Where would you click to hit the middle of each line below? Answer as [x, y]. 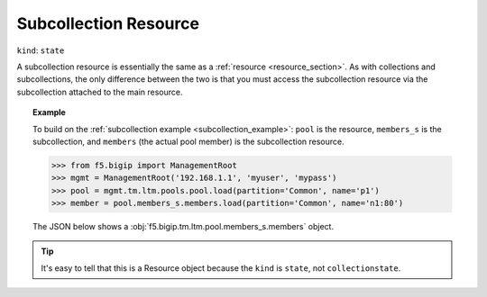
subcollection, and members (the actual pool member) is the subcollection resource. [188, 141]
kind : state [41, 50]
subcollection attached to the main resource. [100, 92]
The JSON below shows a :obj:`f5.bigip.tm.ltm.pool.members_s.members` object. [183, 227]
